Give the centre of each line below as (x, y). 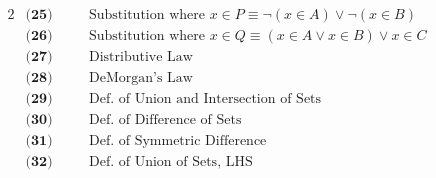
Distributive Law (140, 57)
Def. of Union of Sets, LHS (170, 162)
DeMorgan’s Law (140, 78)
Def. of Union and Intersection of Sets (205, 99)
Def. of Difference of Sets (165, 120)
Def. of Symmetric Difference (177, 141)
